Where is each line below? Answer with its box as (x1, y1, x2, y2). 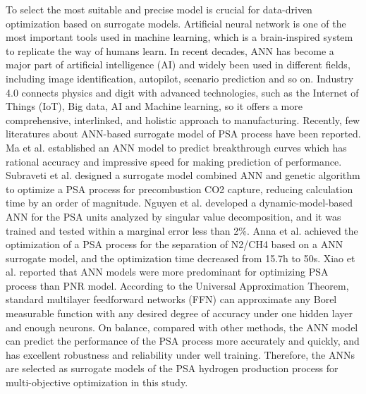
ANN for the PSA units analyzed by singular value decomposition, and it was (6, 209, 341, 223)
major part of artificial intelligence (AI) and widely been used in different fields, (6, 57, 350, 72)
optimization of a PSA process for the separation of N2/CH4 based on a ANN (6, 237, 343, 252)
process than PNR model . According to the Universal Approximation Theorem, (6, 278, 349, 293)
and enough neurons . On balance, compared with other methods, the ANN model (6, 319, 358, 334)
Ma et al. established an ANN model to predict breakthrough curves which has (6, 140, 347, 154)
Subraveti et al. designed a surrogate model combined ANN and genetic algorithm (6, 168, 360, 183)
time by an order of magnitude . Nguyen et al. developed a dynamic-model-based (6, 195, 353, 210)
